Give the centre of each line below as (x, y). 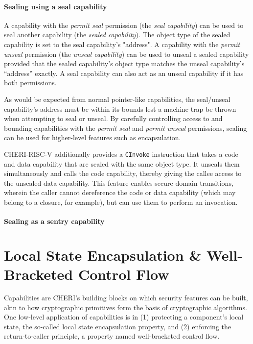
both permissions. (30, 83)
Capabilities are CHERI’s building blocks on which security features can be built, (126, 298)
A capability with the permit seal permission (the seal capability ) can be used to (124, 25)
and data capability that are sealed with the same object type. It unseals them (122, 163)
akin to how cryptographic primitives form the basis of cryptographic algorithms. (126, 307)
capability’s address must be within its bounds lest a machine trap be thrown (120, 109)
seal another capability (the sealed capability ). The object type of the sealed (117, 35)
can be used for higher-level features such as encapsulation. (92, 137)
